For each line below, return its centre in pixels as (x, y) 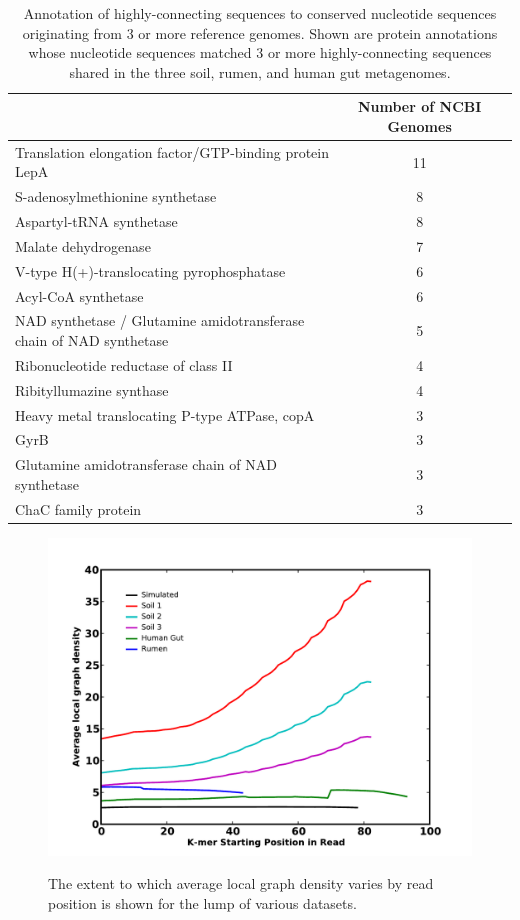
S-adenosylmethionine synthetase (116, 196)
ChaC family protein (78, 508)
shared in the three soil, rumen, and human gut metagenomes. (260, 71)
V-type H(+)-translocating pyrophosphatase (150, 270)
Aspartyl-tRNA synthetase (96, 221)
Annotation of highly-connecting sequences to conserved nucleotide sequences (260, 13)
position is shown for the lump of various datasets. (202, 903)
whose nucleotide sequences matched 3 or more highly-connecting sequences (260, 52)
